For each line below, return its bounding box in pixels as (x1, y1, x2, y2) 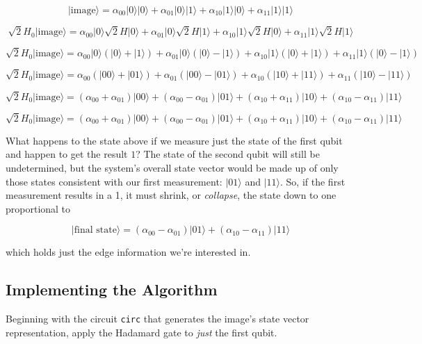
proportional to (6, 201, 71, 215)
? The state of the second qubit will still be (136, 147, 320, 161)
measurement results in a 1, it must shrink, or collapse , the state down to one (6, 188, 336, 202)
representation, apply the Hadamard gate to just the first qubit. (6, 325, 277, 339)
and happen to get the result (6, 147, 128, 161)
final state (74, 225, 117, 236)
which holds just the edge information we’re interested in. (6, 245, 251, 259)
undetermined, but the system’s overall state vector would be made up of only (6, 160, 339, 174)
